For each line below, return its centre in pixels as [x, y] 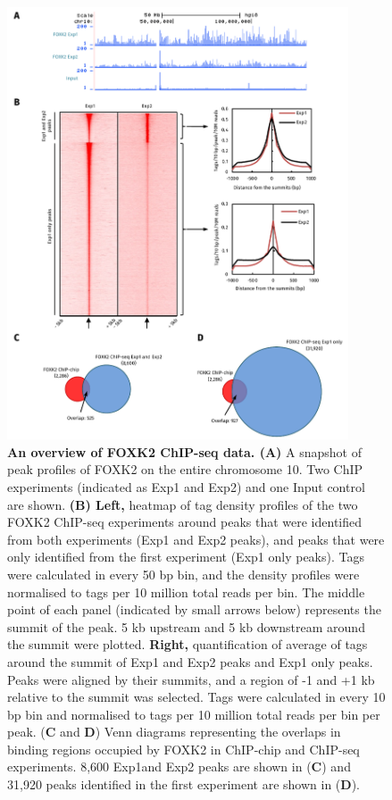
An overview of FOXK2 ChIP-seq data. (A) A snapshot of [184, 451]
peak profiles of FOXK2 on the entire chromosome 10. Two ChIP [185, 469]
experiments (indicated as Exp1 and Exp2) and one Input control [186, 486]
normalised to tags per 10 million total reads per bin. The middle [186, 592]
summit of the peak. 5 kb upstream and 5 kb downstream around [186, 626]
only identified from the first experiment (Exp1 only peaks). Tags [186, 557]
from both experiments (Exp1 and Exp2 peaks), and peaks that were [196, 539]
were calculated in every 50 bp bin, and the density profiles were [183, 574]
